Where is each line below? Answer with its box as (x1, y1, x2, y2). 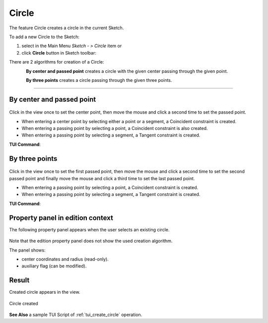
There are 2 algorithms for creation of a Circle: (9, 59, 104, 65)
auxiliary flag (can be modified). (21, 263, 87, 269)
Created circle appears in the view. (9, 289, 80, 295)
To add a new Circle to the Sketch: (9, 34, 79, 40)
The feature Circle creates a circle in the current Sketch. (9, 25, 124, 31)
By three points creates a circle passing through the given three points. (26, 77, 172, 83)
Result (9, 276, 30, 285)
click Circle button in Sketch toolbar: (21, 50, 96, 56)
